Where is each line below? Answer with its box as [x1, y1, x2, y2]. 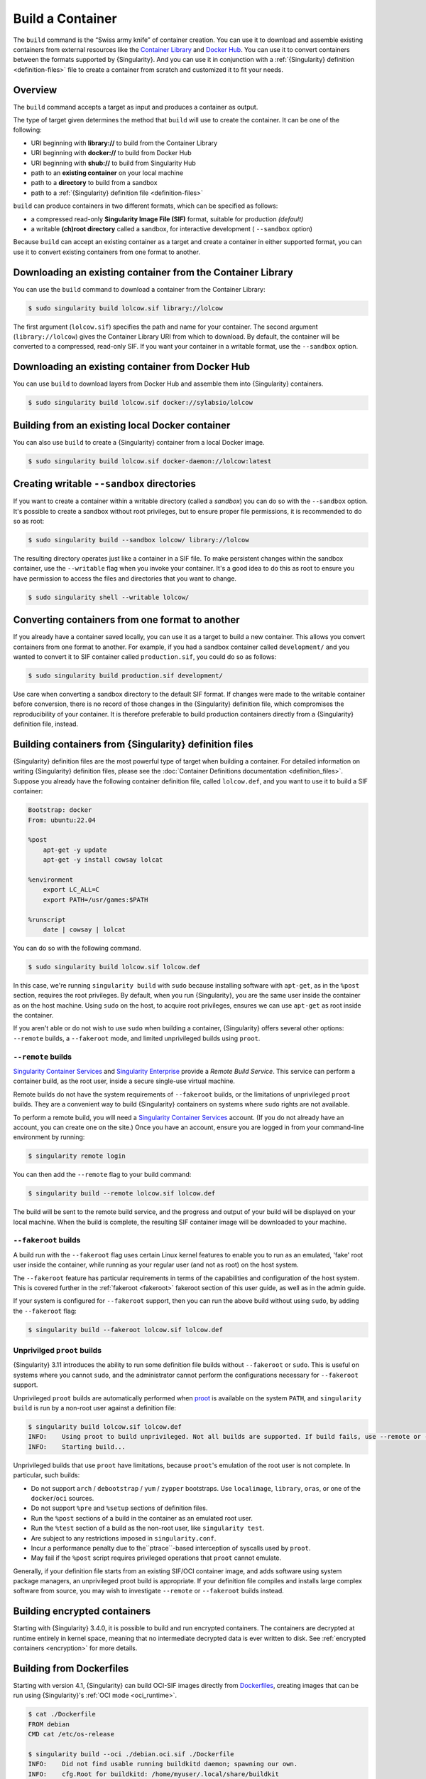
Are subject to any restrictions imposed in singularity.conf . [31, 1533, 217, 1542]
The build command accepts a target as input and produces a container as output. [13, 102, 258, 111]
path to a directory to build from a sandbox [31, 179, 158, 187]
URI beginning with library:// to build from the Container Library [31, 139, 218, 147]
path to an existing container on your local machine [31, 168, 184, 177]
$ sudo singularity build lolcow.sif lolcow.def [28, 963, 201, 971]
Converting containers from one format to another [13, 614, 241, 626]
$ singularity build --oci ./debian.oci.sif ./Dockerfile [28, 1750, 234, 1758]
